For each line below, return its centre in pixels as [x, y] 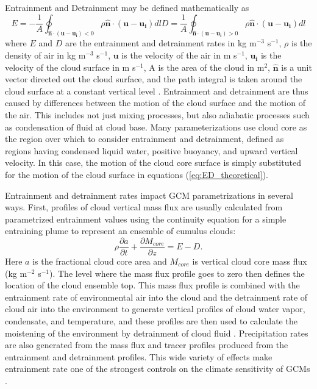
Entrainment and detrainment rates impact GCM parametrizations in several [149, 195]
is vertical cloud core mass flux [250, 261]
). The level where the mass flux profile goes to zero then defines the [177, 273]
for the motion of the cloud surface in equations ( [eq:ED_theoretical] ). [137, 174]
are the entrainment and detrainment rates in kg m [161, 43]
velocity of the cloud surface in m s [70, 67]
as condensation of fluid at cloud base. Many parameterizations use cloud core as [156, 127]
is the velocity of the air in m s [179, 55]
